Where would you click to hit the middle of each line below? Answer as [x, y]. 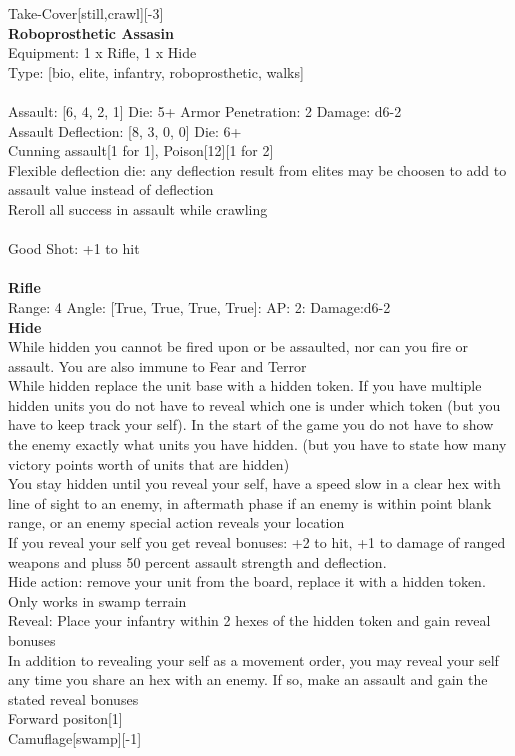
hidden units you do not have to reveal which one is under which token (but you [254, 404]
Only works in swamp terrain [97, 600]
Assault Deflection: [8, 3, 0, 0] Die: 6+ [125, 130]
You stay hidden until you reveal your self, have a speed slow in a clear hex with [254, 483]
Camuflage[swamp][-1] [75, 737]
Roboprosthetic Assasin [91, 32]
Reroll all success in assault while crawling [138, 208]
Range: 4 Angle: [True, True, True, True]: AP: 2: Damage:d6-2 [199, 306]
